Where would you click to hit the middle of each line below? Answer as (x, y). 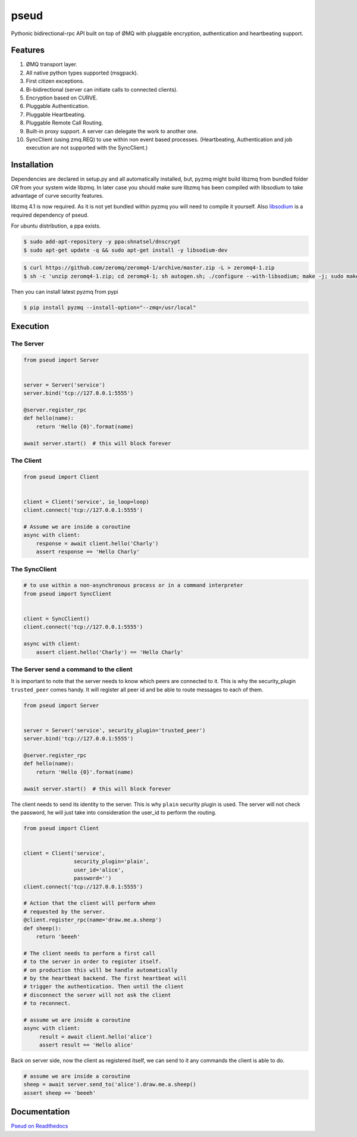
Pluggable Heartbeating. (56, 114)
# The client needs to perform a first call (90, 953)
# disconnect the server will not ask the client (97, 995)
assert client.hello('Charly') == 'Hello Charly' (110, 652)
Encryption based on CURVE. (62, 98)
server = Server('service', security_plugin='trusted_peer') (115, 730)
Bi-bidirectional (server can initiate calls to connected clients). (102, 89)
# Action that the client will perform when (90, 903)
